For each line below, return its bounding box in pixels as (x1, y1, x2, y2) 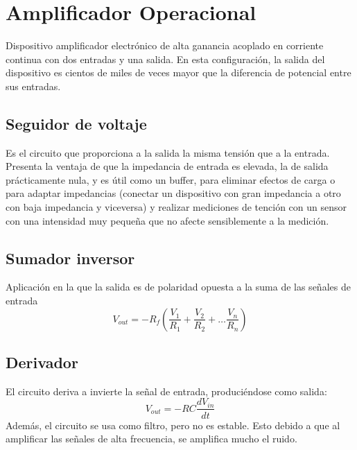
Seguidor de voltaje (6, 112, 147, 134)
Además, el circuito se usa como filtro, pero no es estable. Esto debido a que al (6, 417, 340, 432)
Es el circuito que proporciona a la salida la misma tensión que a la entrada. (6, 145, 330, 159)
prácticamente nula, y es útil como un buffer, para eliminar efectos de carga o (6, 172, 336, 187)
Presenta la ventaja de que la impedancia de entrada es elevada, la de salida (6, 159, 329, 173)
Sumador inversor (6, 247, 135, 268)
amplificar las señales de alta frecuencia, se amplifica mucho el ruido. (6, 431, 297, 446)
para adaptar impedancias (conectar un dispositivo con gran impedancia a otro (6, 186, 341, 200)
